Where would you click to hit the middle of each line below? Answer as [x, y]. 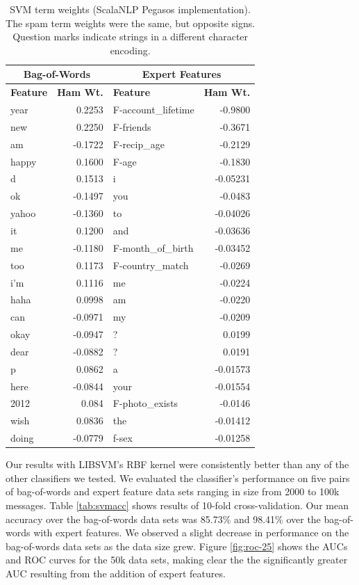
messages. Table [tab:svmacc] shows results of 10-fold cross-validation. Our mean [177, 505]
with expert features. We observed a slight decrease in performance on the [191, 532]
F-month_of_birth [153, 247]
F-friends [132, 126]
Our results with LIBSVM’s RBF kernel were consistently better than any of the [177, 464]
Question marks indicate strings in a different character [131, 37]
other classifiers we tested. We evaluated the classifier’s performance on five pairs [178, 478]
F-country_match [151, 265]
